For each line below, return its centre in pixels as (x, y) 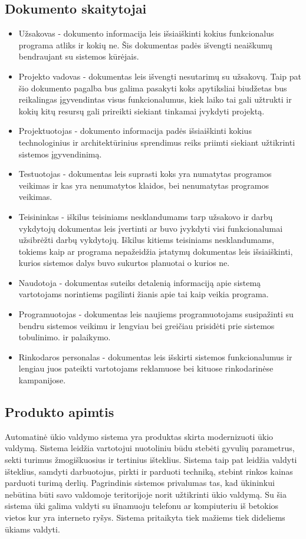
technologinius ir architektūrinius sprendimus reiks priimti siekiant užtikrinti (157, 142)
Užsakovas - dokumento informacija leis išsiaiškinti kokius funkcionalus (146, 33)
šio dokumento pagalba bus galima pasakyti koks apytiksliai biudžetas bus (153, 88)
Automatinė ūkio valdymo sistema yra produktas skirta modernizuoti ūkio (139, 436)
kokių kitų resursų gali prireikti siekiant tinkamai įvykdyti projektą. (142, 111)
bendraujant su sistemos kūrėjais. (79, 56)
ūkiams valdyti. (32, 529)
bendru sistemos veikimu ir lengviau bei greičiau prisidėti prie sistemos (147, 325)
